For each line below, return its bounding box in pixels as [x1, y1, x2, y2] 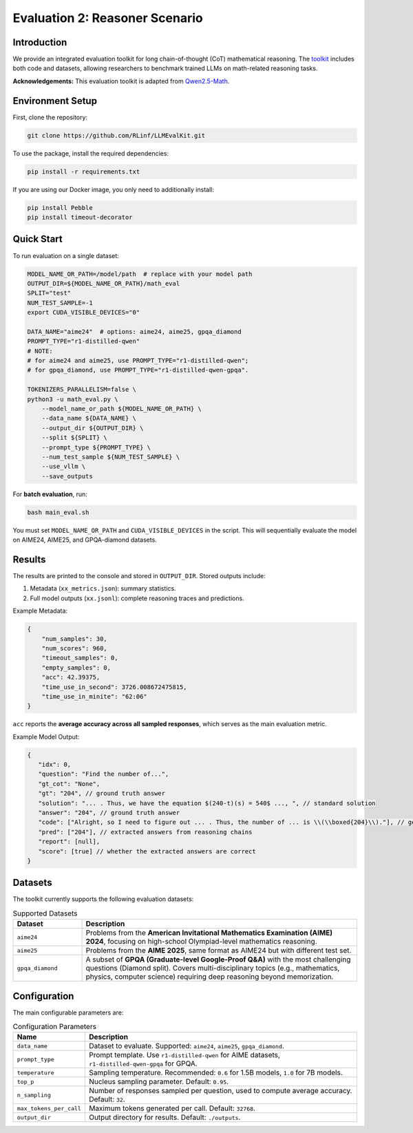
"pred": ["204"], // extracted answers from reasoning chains [38, 828, 253, 836]
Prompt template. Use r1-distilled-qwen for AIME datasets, [88, 1050, 280, 1060]
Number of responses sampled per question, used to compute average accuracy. [88, 1086, 352, 1096]
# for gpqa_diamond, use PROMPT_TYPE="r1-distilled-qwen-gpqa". [27, 366, 249, 374]
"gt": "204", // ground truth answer [38, 790, 165, 798]
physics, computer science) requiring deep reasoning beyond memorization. [85, 972, 334, 982]
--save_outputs [41, 472, 93, 480]
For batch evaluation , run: [12, 489, 87, 498]
